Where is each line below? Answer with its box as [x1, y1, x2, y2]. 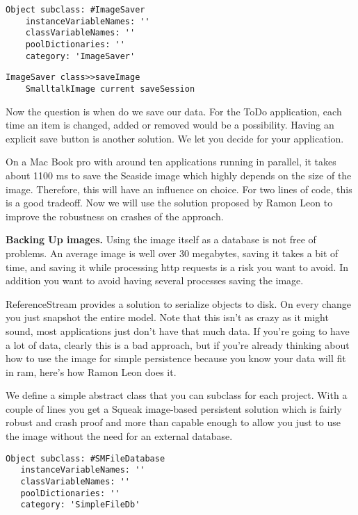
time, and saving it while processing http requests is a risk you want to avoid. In [6, 259, 348, 274]
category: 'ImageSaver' [25, 51, 136, 61]
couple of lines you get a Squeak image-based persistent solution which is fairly [6, 401, 342, 416]
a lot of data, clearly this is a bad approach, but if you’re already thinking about [6, 337, 350, 352]
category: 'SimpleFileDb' [20, 500, 140, 510]
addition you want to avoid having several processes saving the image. [6, 273, 304, 288]
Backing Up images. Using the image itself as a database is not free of [6, 232, 316, 247]
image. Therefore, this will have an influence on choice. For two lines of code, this [6, 181, 352, 196]
